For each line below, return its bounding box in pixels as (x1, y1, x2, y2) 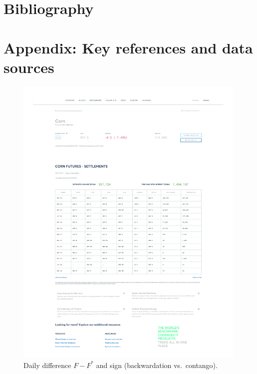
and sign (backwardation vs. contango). (96, 359, 218, 370)
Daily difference (23, 359, 71, 370)
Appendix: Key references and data (3, 37, 253, 57)
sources (3, 56, 54, 77)
